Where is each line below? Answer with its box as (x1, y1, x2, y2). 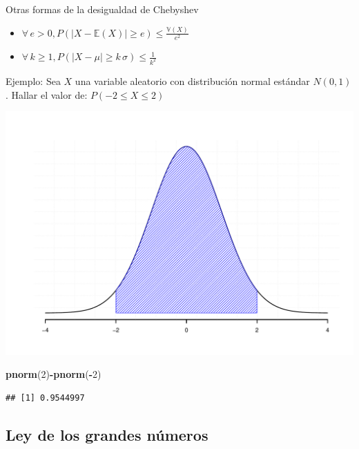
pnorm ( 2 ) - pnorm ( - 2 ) (6, 367, 101, 381)
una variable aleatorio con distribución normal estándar (75, 73, 310, 88)
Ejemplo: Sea (6, 73, 61, 88)
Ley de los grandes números (6, 423, 208, 445)
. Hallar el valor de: (6, 87, 88, 102)
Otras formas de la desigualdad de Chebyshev (6, 2, 199, 16)
